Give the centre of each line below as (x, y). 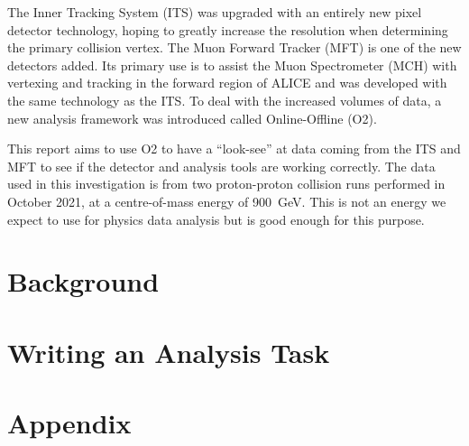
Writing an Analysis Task (169, 352)
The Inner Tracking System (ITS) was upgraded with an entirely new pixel (215, 12)
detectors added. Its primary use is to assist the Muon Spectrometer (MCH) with (232, 65)
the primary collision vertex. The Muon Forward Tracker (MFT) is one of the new (234, 47)
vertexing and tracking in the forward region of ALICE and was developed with (227, 83)
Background (83, 281)
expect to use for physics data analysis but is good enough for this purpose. (216, 219)
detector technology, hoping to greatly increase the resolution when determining (228, 29)
